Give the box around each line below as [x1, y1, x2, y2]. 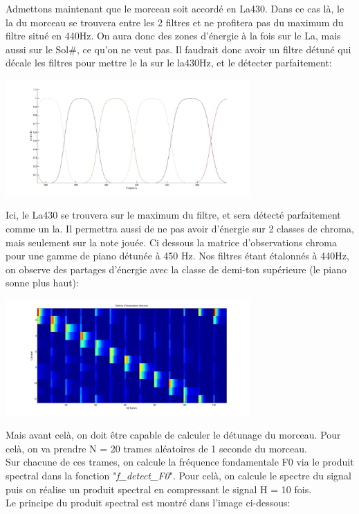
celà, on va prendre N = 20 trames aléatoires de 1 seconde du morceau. [6, 441, 307, 455]
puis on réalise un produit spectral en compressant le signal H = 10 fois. [6, 481, 312, 496]
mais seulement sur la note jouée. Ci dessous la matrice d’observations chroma [6, 235, 338, 249]
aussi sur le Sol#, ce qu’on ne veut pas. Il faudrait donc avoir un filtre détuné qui [6, 42, 351, 56]
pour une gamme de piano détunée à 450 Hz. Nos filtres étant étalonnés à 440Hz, [6, 248, 349, 263]
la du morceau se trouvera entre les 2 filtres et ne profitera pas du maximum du [6, 15, 344, 29]
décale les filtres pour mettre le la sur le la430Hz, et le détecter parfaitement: [6, 55, 332, 70]
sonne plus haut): [6, 275, 79, 290]
